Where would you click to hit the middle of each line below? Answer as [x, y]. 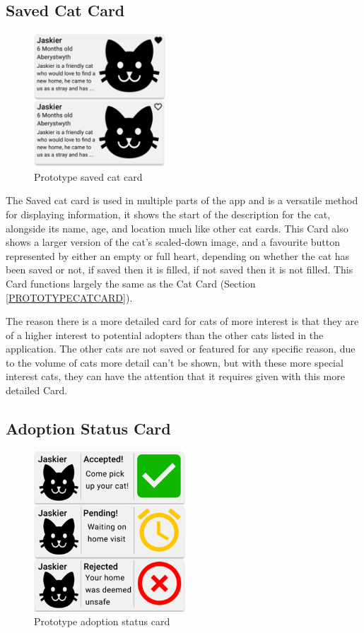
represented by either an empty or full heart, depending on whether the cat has [178, 255]
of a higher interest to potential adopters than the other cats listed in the [165, 335]
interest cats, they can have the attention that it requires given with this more [175, 376]
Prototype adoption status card [102, 621]
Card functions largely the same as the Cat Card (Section [131, 283]
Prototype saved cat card [88, 176]
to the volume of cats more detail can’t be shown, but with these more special [175, 362]
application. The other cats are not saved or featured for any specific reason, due [181, 349]
